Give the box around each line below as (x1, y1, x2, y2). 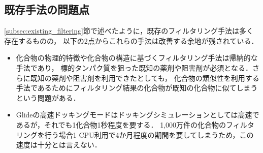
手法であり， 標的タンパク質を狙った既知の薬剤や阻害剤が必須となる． (16, 62, 252, 73)
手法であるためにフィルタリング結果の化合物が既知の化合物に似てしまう (16, 82, 258, 93)
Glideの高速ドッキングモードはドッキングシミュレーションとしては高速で (16, 109, 259, 120)
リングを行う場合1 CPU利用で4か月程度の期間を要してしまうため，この (16, 129, 254, 140)
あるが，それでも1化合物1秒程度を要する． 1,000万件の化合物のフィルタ (16, 119, 254, 130)
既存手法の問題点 (4, 2, 89, 17)
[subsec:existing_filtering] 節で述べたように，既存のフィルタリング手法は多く (4, 25, 253, 36)
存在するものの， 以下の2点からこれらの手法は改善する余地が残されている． (4, 35, 258, 46)
